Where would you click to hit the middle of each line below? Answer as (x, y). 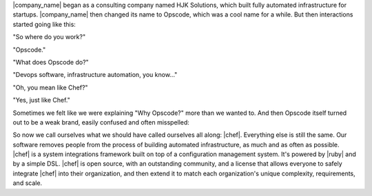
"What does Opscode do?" (51, 62)
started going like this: (44, 24)
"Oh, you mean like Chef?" (51, 87)
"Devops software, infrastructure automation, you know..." (95, 75)
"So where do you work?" (49, 37)
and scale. (28, 183)
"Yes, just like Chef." (41, 100)
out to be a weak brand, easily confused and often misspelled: (101, 122)
